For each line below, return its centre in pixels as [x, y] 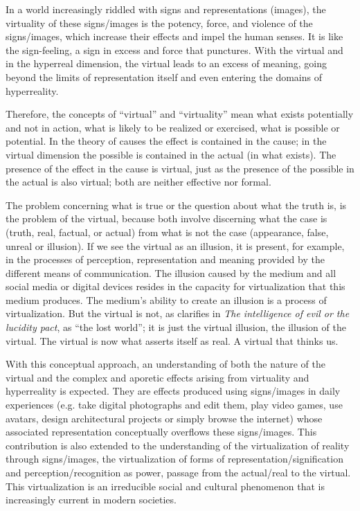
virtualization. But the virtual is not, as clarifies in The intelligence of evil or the [178, 313]
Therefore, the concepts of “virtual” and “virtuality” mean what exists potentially [180, 114]
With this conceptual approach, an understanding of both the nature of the [165, 364]
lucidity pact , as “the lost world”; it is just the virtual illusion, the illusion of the [176, 327]
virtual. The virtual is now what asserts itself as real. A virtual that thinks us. [172, 340]
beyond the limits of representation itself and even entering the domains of [164, 77]
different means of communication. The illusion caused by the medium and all [171, 272]
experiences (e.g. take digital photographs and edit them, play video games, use [174, 405]
